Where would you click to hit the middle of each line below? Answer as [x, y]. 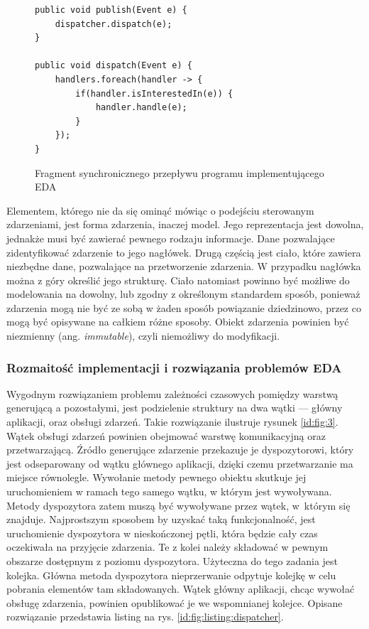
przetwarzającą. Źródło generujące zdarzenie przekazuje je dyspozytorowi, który [180, 450]
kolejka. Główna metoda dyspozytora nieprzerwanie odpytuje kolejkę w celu [171, 575]
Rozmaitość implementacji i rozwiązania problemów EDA [174, 367]
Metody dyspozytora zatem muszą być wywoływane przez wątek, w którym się [178, 505]
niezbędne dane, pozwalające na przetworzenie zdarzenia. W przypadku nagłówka [184, 266]
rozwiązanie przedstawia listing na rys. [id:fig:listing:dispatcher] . [145, 617]
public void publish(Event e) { [111, 10]
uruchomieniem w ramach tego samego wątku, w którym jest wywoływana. [169, 491]
